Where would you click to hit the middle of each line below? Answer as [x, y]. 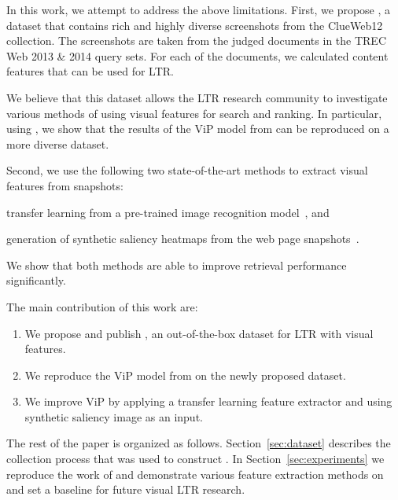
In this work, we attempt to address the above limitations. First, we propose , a [199, 9]
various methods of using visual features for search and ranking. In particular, [194, 113]
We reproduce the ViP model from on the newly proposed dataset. [185, 375]
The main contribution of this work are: [102, 306]
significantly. [36, 280]
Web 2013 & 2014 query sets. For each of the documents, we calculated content [197, 55]
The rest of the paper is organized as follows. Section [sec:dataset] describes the [199, 443]
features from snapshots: [65, 185]
